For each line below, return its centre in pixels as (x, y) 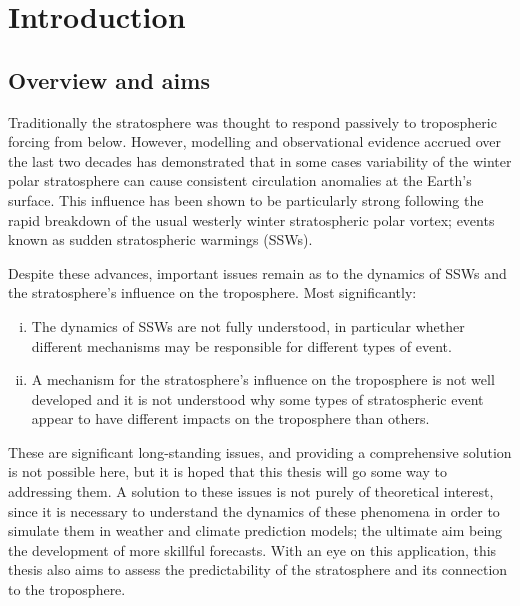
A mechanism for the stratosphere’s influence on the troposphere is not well (263, 379)
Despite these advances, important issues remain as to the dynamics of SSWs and (257, 272)
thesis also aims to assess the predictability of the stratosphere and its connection (258, 569)
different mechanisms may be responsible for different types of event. (241, 345)
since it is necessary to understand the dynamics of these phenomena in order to (254, 510)
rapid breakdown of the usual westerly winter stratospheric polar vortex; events (251, 219)
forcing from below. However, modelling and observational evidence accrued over (255, 141)
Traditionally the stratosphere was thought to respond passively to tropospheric (252, 121)
